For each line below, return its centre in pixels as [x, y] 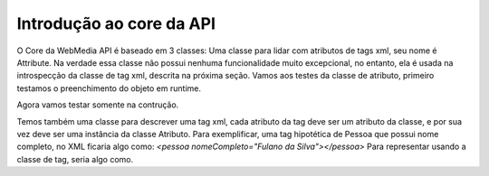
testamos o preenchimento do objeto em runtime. [109, 88]
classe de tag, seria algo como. [75, 159]
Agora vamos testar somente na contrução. [98, 105]
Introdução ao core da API [116, 23]
